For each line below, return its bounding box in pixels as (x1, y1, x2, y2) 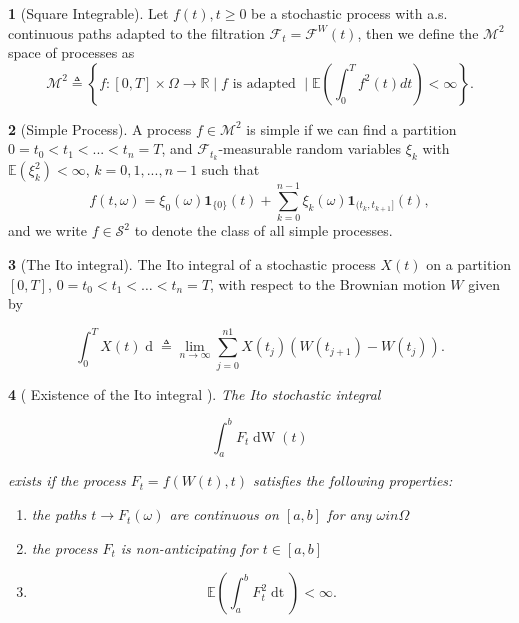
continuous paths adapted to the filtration (8, 22, 265, 43)
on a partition (426, 253, 512, 274)
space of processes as (8, 42, 135, 63)
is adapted (232, 76, 296, 91)
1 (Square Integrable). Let (8, 3, 169, 23)
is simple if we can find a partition (246, 118, 457, 139)
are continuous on (169, 504, 279, 525)
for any (327, 504, 372, 525)
